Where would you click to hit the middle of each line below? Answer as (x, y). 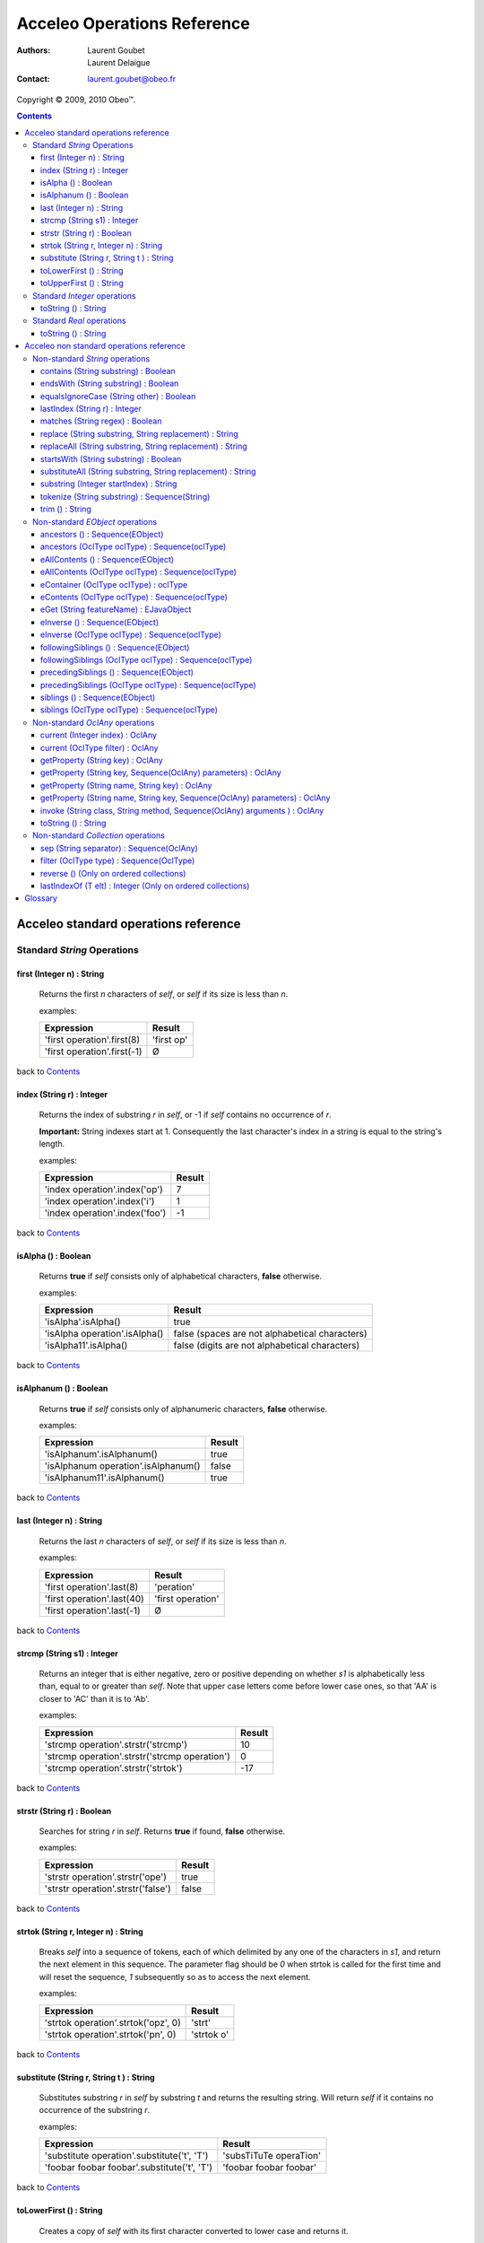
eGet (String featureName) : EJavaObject (116, 609)
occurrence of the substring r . (95, 2110)
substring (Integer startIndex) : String (109, 484)
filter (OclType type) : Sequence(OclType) (118, 860)
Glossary (41, 898)
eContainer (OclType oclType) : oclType (114, 584)
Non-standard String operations (91, 358)
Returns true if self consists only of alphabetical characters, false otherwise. (181, 1276)
